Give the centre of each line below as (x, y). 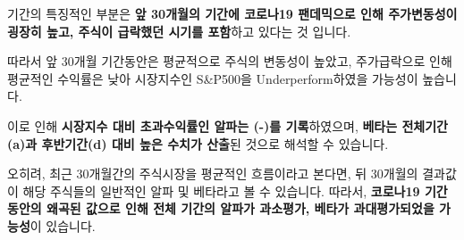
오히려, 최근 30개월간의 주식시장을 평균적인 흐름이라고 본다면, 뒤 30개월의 (213, 174)
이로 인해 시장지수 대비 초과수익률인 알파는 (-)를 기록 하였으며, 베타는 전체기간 (228, 125)
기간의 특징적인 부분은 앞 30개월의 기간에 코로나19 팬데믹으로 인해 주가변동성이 (232, 13)
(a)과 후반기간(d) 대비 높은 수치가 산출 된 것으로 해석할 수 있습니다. (198, 143)
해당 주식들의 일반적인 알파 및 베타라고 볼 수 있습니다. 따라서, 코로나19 (221, 190)
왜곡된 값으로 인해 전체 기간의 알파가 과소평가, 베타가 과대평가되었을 (240, 208)
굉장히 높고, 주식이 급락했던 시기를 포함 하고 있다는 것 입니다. (179, 31)
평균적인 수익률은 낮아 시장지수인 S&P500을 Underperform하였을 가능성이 (213, 78)
